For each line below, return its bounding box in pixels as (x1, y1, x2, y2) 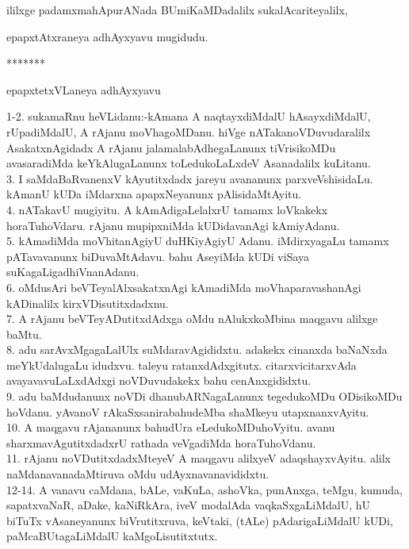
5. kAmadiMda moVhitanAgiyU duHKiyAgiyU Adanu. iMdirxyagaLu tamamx (6, 232, 389, 249)
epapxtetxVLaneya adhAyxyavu (6, 81, 161, 98)
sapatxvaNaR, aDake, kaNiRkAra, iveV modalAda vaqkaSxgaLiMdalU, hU (6, 497, 371, 513)
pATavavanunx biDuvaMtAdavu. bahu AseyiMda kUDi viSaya (6, 248, 310, 264)
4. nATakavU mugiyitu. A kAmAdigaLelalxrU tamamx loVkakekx (6, 201, 328, 217)
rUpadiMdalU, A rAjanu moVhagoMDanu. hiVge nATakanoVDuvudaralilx (6, 123, 371, 140)
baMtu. (6, 325, 42, 342)
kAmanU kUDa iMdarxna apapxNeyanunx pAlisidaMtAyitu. (6, 186, 302, 202)
